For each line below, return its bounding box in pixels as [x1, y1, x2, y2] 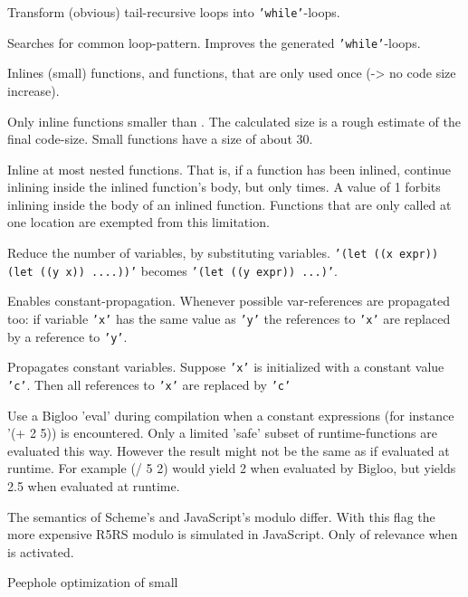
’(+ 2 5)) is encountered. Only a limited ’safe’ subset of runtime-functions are [7, 423, 437, 442]
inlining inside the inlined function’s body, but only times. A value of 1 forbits [7, 177, 441, 196]
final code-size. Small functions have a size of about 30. [7, 129, 313, 148]
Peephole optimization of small [7, 573, 178, 592]
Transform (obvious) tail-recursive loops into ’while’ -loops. [7, 3, 340, 21]
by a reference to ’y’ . [7, 327, 128, 346]
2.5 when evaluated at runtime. [7, 476, 180, 495]
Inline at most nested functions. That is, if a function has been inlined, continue [7, 159, 452, 178]
